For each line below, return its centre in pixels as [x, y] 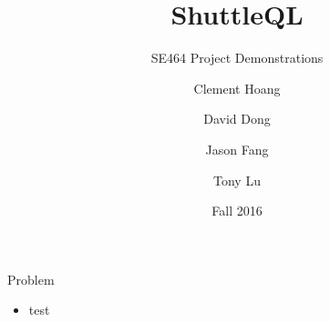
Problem [31, 279]
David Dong [237, 119]
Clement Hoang [237, 88]
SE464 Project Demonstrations [237, 58]
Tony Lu [237, 180]
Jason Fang [237, 149]
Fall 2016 [237, 211]
